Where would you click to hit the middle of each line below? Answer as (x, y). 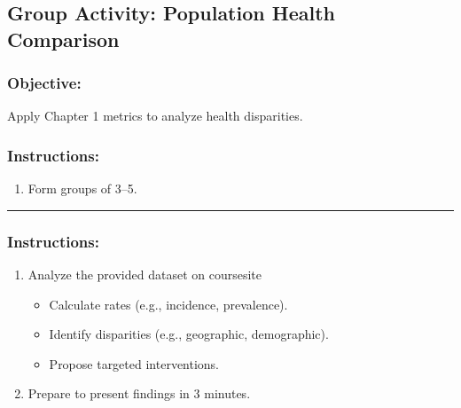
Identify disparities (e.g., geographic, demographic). (189, 334)
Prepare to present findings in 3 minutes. (139, 393)
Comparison (63, 39)
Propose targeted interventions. (134, 363)
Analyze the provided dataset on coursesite (145, 275)
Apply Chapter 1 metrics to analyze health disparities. (155, 116)
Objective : (44, 83)
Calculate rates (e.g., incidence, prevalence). (168, 304)
